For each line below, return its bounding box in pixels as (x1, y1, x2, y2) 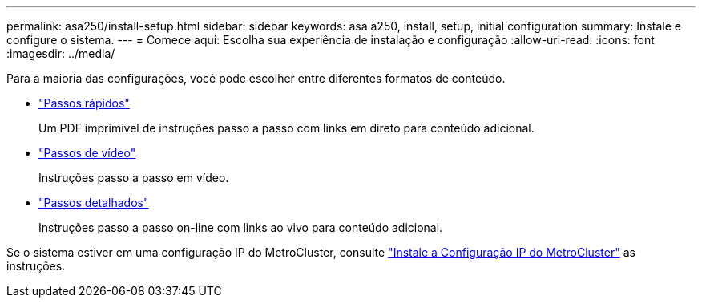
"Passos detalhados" (38, 196, 149, 209)
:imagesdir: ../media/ (6, 47, 115, 60)
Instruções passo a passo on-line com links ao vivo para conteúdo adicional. (38, 221, 443, 234)
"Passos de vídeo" (38, 146, 136, 160)
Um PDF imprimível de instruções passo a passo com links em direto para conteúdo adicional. (38, 121, 535, 135)
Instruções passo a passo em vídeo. (38, 171, 229, 184)
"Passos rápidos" (38, 96, 130, 110)
